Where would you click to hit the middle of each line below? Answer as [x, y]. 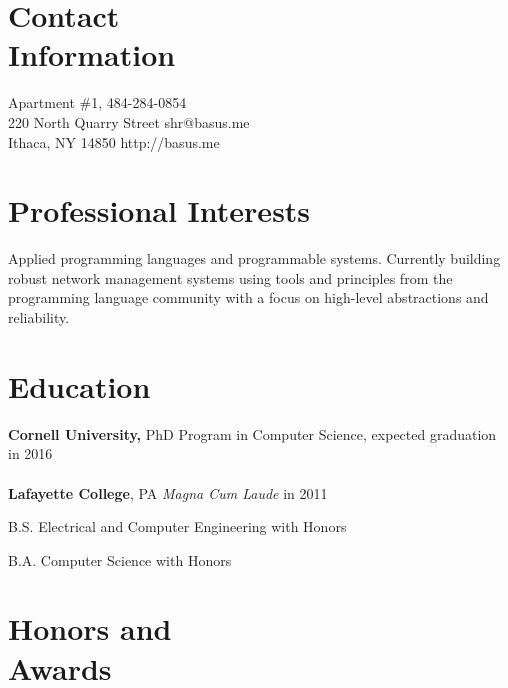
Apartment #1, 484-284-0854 [97, 102]
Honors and [90, 628]
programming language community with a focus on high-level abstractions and [248, 297]
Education [79, 385]
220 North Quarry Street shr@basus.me [129, 121]
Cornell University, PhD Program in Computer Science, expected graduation [252, 433]
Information [92, 54]
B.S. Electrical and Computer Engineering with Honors [177, 526]
